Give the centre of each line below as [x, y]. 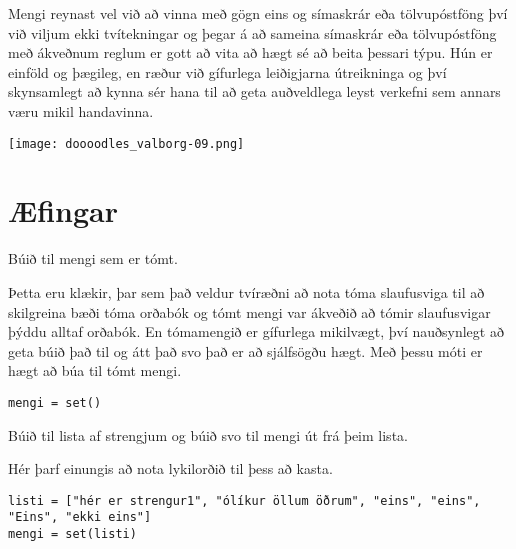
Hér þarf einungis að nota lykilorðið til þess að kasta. [170, 468]
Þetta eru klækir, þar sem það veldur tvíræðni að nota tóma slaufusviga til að [246, 291]
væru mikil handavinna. [81, 110]
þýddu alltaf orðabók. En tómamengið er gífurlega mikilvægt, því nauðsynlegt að [256, 331]
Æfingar [63, 210]
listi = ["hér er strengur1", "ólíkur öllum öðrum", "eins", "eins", [244, 500]
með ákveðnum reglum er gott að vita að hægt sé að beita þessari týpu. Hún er [250, 52]
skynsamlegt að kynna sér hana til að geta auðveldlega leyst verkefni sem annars [254, 91]
